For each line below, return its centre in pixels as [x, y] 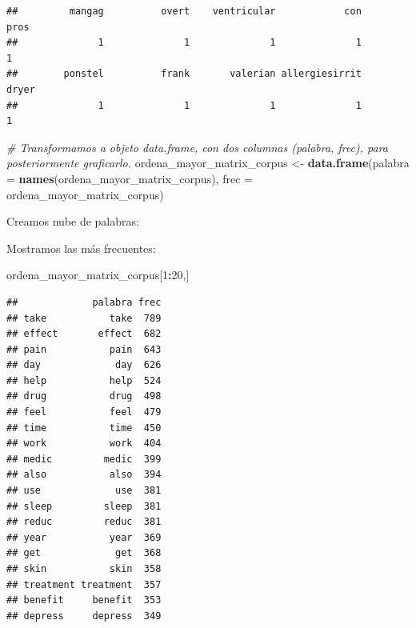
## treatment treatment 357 [84, 584]
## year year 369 [84, 537]
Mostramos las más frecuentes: [81, 248]
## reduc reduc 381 [84, 522]
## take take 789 [84, 318]
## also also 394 [84, 475]
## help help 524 [84, 380]
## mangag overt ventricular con [184, 11]
